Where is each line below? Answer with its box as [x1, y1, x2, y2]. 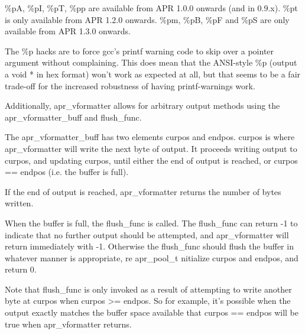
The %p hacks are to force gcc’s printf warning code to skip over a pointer [5, 44, 274, 57]
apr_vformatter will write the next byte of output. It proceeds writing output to [5, 142, 297, 154]
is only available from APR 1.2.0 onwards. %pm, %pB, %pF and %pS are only [5, 13, 290, 25]
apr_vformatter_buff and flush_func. [5, 111, 142, 123]
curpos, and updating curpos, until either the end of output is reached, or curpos [5, 154, 298, 166]
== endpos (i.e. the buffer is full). [5, 166, 129, 178]
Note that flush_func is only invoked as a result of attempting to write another [5, 283, 292, 295]
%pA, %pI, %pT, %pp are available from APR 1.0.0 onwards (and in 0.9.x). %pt [5, 2, 298, 14]
